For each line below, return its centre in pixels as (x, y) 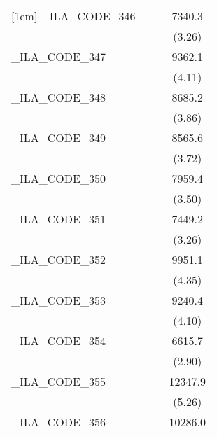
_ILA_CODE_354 (58, 341)
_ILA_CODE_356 (58, 422)
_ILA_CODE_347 (58, 56)
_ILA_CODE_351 (58, 219)
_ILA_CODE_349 (58, 138)
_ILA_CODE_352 (58, 259)
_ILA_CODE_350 (58, 178)
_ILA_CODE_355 (58, 381)
